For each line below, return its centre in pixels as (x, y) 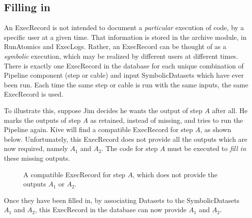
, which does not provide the (175, 174)
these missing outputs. (37, 158)
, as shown (216, 129)
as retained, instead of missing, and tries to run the (167, 120)
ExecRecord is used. (34, 94)
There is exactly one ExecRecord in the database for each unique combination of (124, 65)
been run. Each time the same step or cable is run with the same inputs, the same (126, 84)
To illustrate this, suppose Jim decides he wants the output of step (103, 110)
